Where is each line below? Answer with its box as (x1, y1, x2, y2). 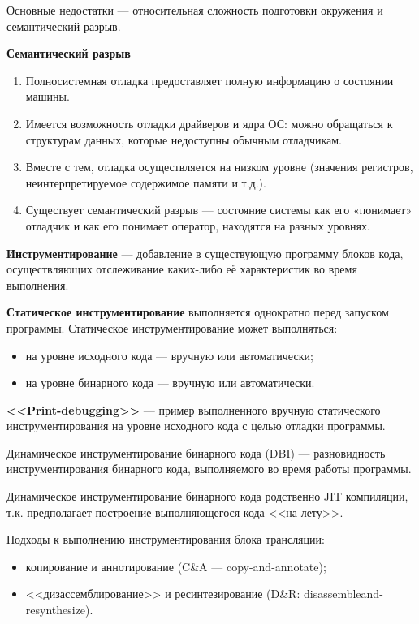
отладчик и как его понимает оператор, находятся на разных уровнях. (25, 217, 370, 234)
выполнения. (6, 276, 69, 293)
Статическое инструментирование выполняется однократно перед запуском (6, 303, 389, 321)
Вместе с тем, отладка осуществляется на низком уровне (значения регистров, (25, 158, 413, 175)
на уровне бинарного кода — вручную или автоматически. (25, 374, 315, 391)
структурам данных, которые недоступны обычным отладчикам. (25, 131, 342, 148)
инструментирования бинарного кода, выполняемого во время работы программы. (6, 460, 412, 477)
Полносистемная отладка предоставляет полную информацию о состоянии (25, 71, 394, 88)
